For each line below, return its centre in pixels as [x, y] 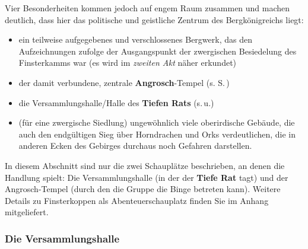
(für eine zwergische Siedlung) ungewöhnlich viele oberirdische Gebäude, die [157, 122]
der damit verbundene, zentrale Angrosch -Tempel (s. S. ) [124, 82]
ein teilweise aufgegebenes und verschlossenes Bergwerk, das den [135, 39]
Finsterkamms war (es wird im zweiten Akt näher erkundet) [128, 63]
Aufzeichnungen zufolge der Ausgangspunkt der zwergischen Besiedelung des [158, 51]
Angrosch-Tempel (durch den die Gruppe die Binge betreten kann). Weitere [143, 189]
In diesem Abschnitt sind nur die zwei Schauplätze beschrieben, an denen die [145, 165]
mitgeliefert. [27, 212]
